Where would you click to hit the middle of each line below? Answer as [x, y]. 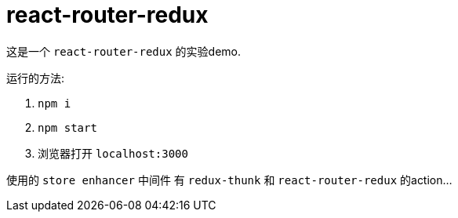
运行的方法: [36, 78]
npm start [67, 127]
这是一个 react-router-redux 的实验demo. [124, 51]
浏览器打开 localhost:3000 [113, 153]
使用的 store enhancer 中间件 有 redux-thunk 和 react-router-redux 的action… [229, 180]
